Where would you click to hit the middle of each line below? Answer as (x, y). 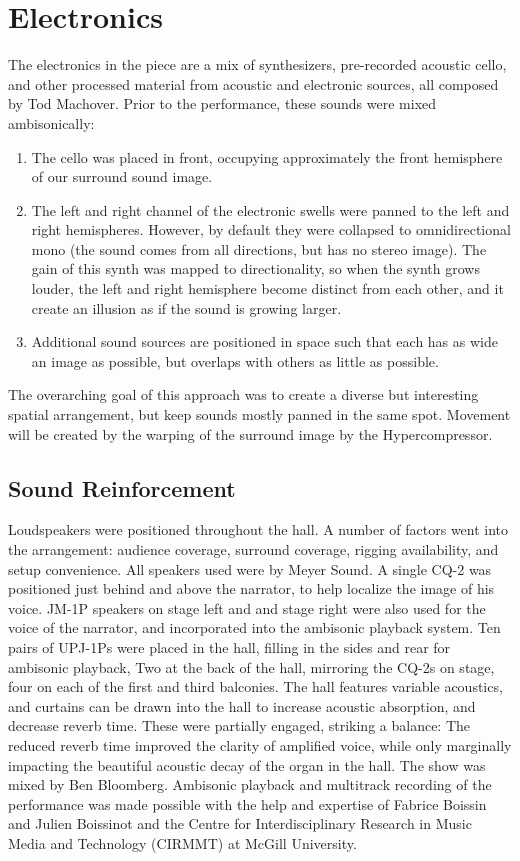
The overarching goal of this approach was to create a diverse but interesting (243, 394)
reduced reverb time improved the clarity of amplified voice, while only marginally (260, 744)
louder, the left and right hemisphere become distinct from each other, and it (267, 288)
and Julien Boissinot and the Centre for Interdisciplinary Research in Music (240, 823)
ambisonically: (51, 122)
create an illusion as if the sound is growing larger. (186, 307)
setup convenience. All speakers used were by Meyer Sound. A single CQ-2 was (250, 568)
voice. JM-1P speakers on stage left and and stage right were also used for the (247, 607)
